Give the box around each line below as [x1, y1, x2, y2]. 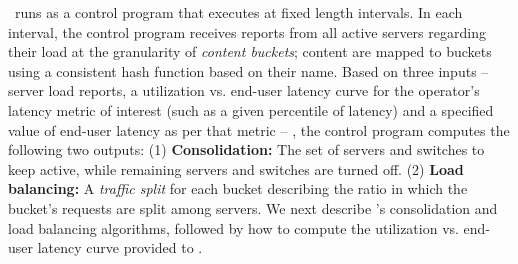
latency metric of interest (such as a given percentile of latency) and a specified [8, 99, 494, 120]
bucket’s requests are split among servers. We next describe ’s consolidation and [8, 197, 498, 218]
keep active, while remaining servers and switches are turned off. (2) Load [8, 158, 464, 179]
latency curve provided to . [37, 237, 203, 258]
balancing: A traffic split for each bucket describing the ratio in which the [8, 178, 468, 199]
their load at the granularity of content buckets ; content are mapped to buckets [8, 41, 492, 62]
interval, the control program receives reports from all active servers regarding [8, 21, 486, 42]
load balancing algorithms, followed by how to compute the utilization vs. [8, 217, 459, 238]
